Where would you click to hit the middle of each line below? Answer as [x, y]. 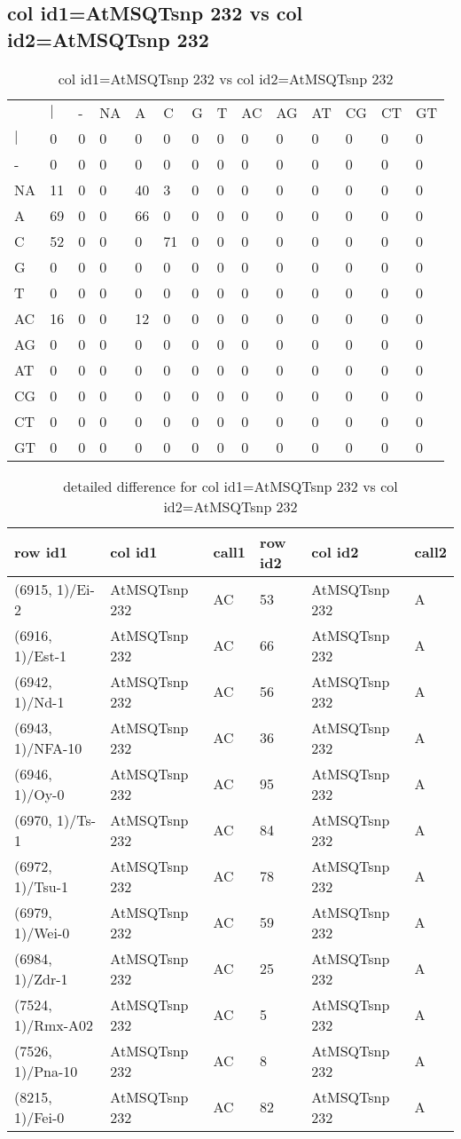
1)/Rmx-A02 [54, 1024]
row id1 [41, 552]
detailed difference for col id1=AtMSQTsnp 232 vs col [230, 486]
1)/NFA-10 [48, 747]
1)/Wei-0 [42, 932]
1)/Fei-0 [39, 1117]
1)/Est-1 [40, 655]
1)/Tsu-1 [41, 886]
